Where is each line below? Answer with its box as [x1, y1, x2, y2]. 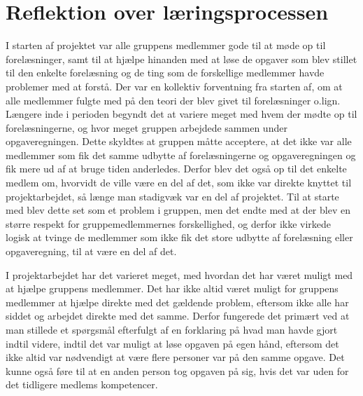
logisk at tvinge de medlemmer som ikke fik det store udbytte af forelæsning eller [6, 230, 353, 245]
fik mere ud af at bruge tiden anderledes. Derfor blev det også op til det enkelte [6, 161, 347, 176]
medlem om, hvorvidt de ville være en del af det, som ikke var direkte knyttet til [6, 175, 352, 190]
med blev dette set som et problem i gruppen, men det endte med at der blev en [6, 203, 350, 217]
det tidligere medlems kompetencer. [6, 377, 158, 392]
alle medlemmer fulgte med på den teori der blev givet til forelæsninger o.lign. [6, 93, 341, 107]
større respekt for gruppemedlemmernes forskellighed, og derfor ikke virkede [6, 216, 332, 231]
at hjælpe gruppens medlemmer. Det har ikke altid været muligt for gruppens [6, 281, 339, 296]
